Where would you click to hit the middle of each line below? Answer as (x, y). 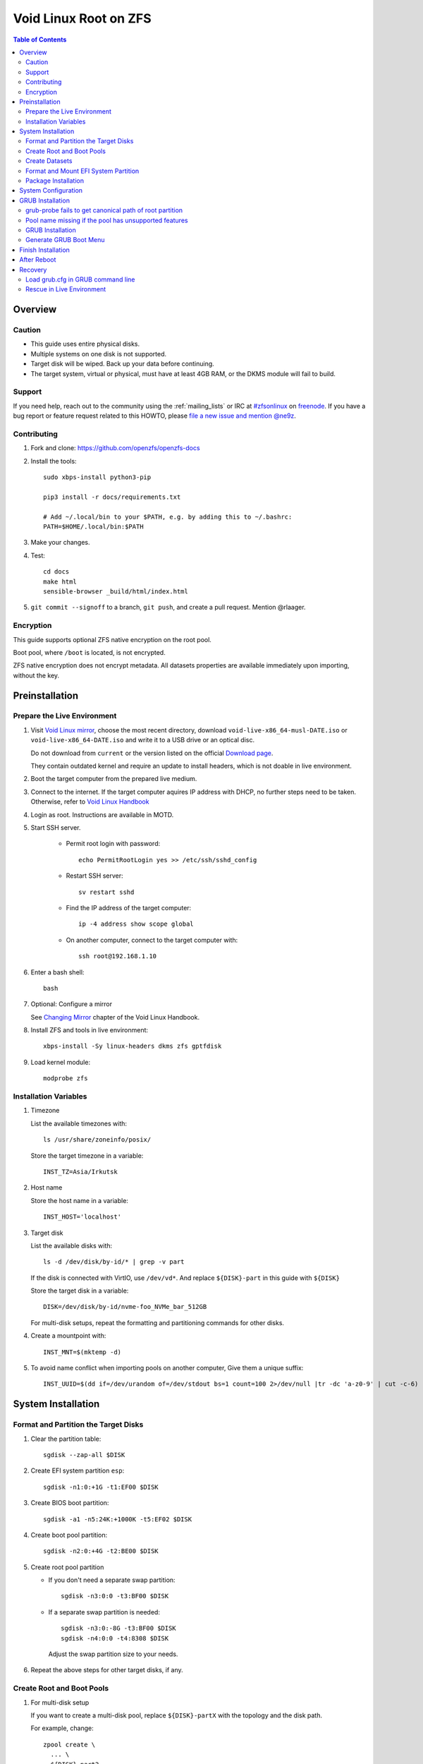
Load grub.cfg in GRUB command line (80, 279)
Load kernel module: (61, 1062)
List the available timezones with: (79, 1123)
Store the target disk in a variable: (80, 1291)
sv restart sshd (106, 892)
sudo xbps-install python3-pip (97, 477)
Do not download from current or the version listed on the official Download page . (152, 753)
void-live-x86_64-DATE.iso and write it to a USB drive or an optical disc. (143, 740)
